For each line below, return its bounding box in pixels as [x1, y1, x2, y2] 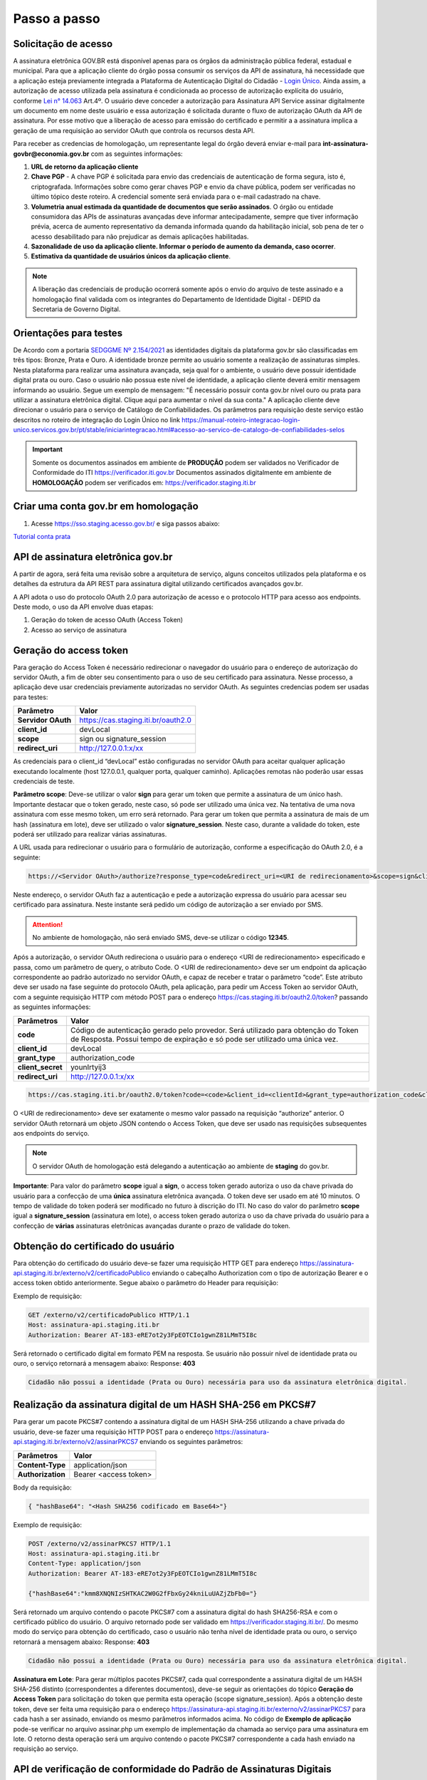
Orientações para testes [13, 327, 123, 339]
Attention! [32, 920, 63, 928]
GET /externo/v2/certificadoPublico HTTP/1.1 [28, 1311, 190, 1319]
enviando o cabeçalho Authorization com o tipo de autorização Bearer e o [152, 1269, 369, 1277]
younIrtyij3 [70, 1062, 107, 1072]
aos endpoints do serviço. [13, 1129, 90, 1138]
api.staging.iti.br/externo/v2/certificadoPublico [13, 1269, 151, 1277]
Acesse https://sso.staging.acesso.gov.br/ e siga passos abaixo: [31, 519, 220, 528]
